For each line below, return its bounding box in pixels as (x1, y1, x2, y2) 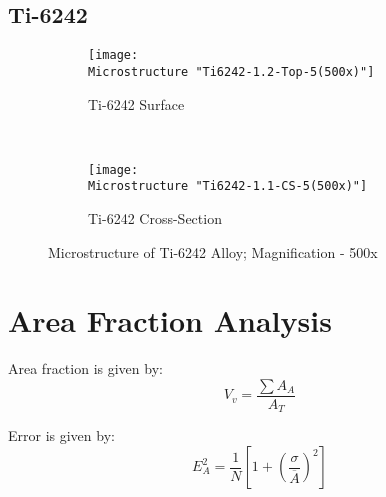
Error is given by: (8, 425, 115, 446)
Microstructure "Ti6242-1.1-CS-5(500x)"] (88, 179, 368, 194)
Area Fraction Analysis (8, 300, 332, 341)
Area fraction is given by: (8, 358, 163, 379)
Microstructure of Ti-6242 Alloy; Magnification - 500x (48, 241, 378, 262)
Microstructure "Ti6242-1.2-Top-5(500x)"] (88, 64, 375, 79)
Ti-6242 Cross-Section (88, 208, 222, 229)
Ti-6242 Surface (88, 93, 185, 114)
